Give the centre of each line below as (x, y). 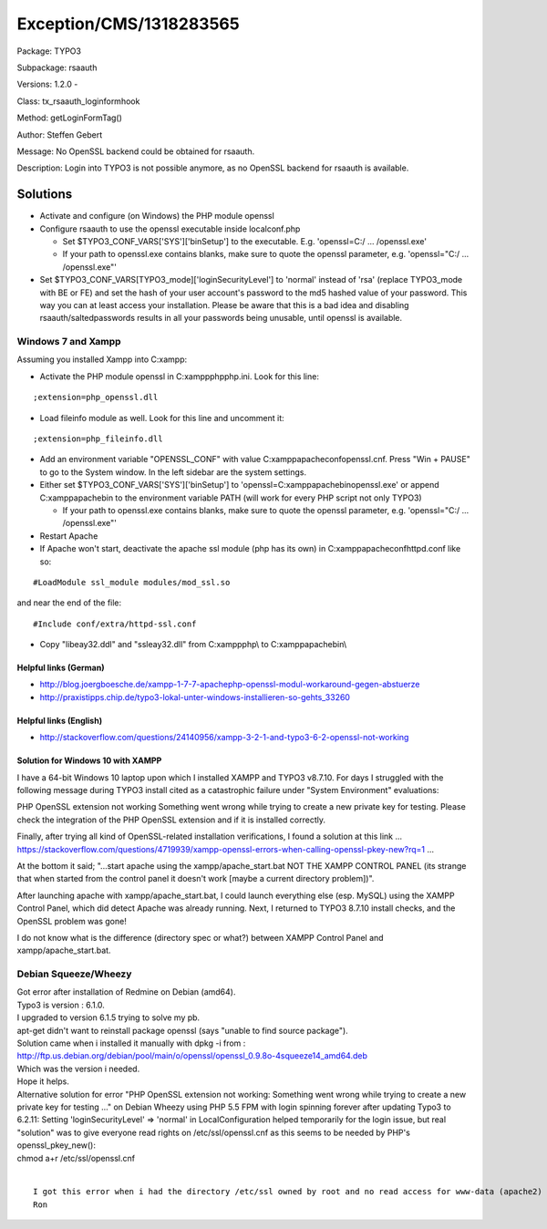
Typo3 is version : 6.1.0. (61, 1005)
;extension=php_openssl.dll (96, 398)
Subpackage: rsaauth (57, 67)
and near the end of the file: (69, 603)
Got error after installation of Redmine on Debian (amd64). (126, 992)
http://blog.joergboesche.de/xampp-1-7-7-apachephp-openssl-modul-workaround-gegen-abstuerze (230, 685)
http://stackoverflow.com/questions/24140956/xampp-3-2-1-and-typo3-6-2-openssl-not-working (224, 738)
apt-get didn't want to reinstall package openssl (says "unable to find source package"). (182, 1030)
